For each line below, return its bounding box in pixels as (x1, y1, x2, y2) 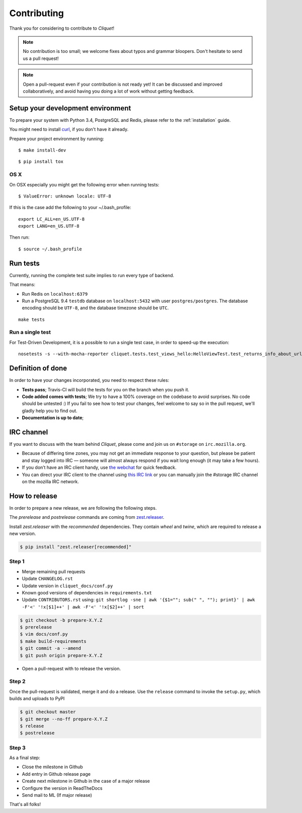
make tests (18, 316, 45, 322)
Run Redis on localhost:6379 (22, 291, 88, 297)
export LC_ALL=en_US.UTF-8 (18, 216, 85, 222)
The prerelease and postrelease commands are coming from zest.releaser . (9, 514, 165, 520)
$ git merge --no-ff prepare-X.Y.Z (20, 716, 108, 722)
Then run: (9, 234, 30, 240)
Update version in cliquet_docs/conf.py (22, 582, 113, 589)
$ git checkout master (20, 709, 76, 715)
